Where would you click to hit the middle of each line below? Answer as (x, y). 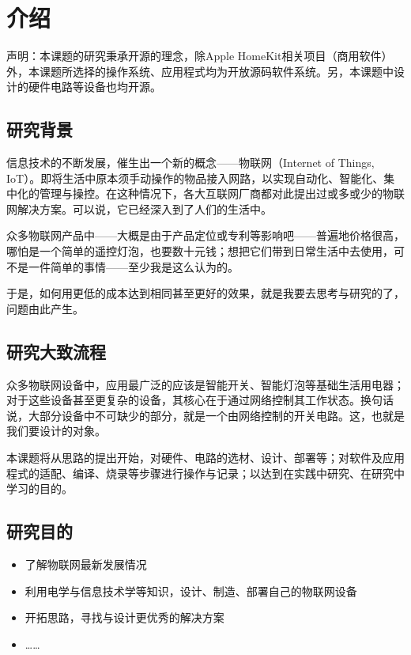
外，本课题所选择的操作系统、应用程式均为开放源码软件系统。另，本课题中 (200, 71)
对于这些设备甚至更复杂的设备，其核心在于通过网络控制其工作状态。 (183, 400)
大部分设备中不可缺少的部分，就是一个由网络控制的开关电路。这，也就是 (216, 415)
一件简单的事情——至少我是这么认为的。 (133, 266)
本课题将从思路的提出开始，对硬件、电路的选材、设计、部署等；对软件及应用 (205, 458)
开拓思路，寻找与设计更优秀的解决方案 (124, 617)
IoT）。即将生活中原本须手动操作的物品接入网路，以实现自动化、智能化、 (195, 178)
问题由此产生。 (45, 308)
